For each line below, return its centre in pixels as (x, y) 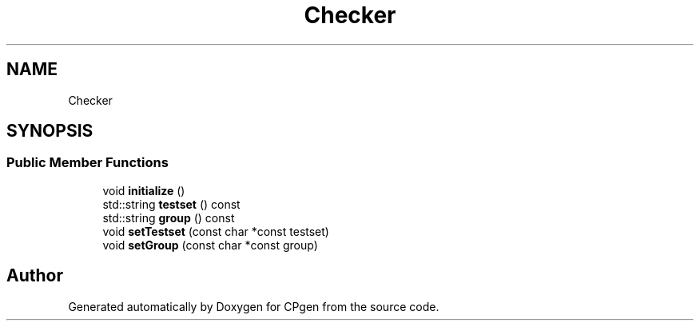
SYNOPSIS (50, 131)
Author (35, 276)
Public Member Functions (87, 163)
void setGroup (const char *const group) (210, 245)
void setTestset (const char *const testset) (216, 231)
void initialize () (144, 190)
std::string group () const (169, 217)
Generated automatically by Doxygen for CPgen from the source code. (254, 306)
